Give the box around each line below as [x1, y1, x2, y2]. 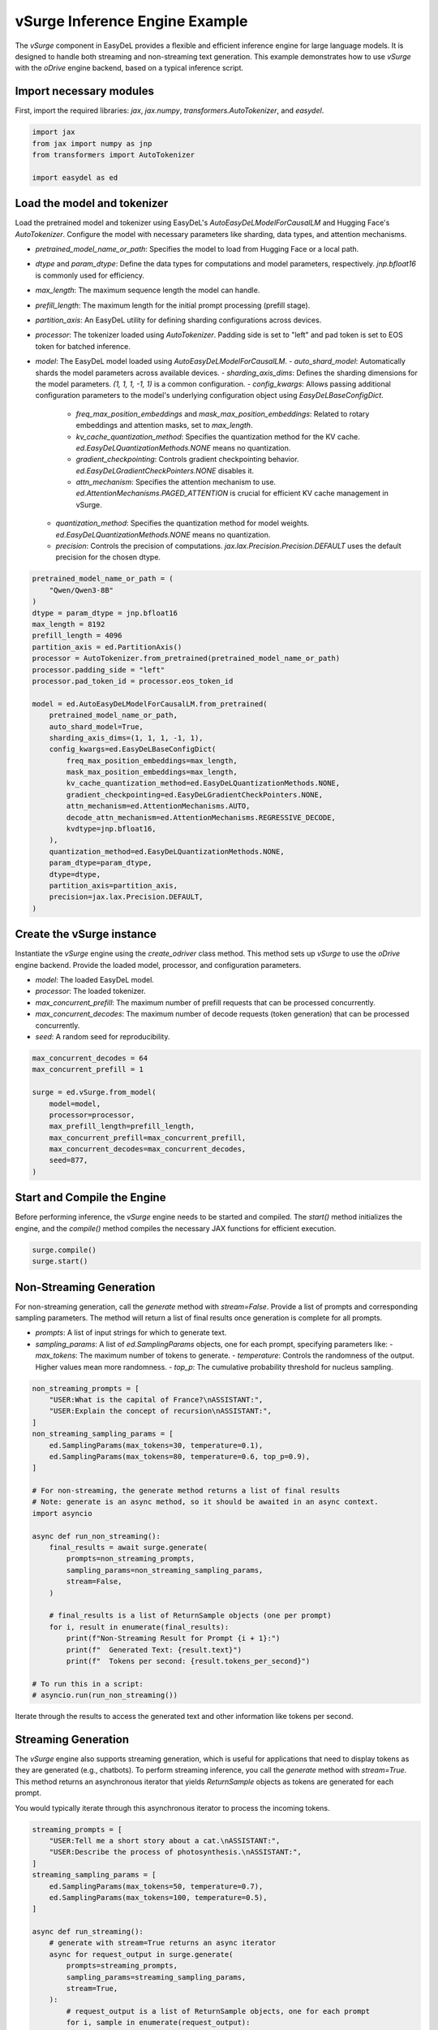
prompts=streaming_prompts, [66, 1961, 178, 1971]
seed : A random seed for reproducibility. [35, 1031, 170, 1041]
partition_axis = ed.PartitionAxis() [32, 642, 182, 651]
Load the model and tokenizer [15, 197, 169, 210]
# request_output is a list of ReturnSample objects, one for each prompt [66, 2006, 371, 2015]
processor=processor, [49, 1110, 135, 1120]
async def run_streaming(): [32, 1927, 144, 1937]
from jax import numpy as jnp [32, 139, 152, 148]
